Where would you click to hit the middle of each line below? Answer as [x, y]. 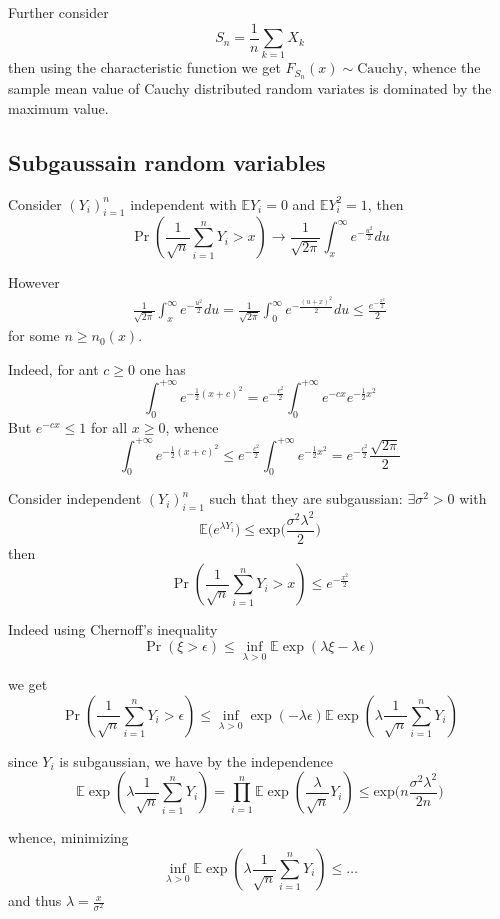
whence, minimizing [68, 837]
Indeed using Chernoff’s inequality [113, 629]
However [34, 282]
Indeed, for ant [53, 368]
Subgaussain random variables [167, 161]
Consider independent [75, 498]
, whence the [442, 67]
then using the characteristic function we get [144, 67]
